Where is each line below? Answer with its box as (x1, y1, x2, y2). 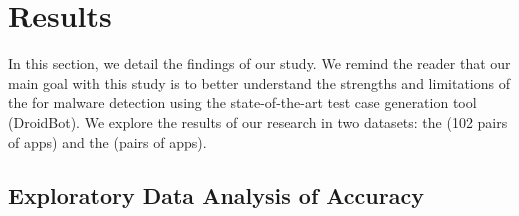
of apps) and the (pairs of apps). (8, 131, 207, 152)
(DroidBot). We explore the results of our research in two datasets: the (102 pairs (8, 111, 508, 132)
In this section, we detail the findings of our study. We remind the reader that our (8, 53, 511, 74)
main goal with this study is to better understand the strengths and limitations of (8, 72, 510, 93)
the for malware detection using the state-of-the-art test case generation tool (8, 92, 477, 113)
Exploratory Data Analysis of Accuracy (8, 180, 424, 211)
